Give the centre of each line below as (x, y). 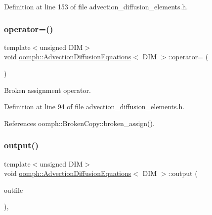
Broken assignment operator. (47, 90)
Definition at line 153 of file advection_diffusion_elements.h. (96, 6)
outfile (14, 190)
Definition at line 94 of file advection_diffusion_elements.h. (94, 107)
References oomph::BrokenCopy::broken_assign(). (79, 123)
